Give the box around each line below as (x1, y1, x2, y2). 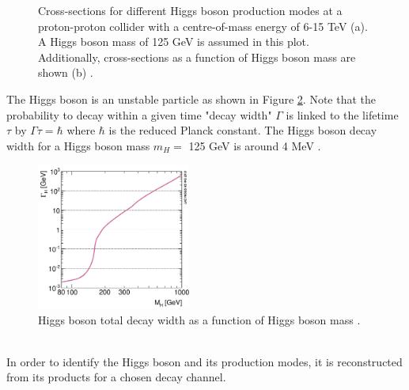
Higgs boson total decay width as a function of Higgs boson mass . (38, 311, 361, 328)
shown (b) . (38, 64, 93, 81)
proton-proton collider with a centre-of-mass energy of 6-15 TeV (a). (38, 17, 368, 34)
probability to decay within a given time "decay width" (6, 106, 272, 123)
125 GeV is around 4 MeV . (188, 137, 321, 153)
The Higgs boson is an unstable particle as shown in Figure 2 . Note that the (6, 90, 377, 107)
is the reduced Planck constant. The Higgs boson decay (108, 122, 377, 138)
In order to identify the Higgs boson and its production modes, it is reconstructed (6, 353, 403, 369)
